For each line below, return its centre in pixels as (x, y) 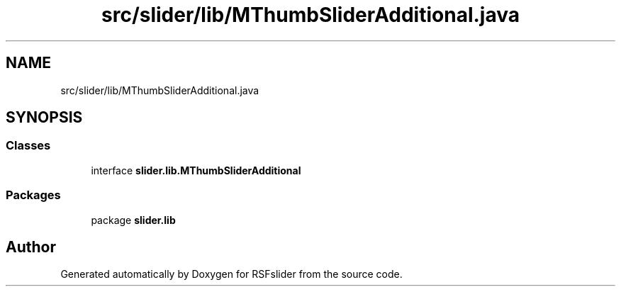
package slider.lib (133, 220)
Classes (28, 146)
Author (31, 247)
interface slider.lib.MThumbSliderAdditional (196, 170)
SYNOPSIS (44, 118)
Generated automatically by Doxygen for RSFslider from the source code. (231, 274)
